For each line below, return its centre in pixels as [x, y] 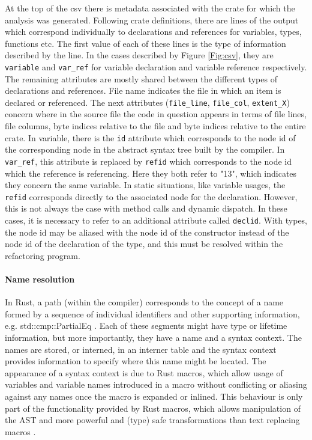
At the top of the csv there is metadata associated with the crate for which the [150, 8]
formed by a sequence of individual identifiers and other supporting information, [152, 313]
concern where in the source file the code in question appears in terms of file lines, [156, 114]
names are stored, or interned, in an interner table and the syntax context [141, 349]
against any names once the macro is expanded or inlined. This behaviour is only [154, 396]
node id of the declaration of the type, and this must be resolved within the [144, 244]
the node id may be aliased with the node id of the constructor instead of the [147, 232]
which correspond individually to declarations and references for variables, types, [153, 32]
